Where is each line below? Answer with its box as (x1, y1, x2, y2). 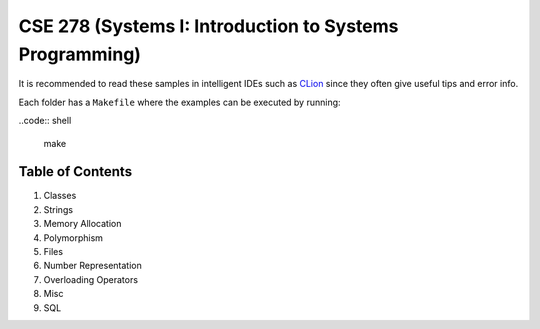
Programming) (18, 43, 142, 65)
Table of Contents (18, 163, 133, 180)
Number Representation (43, 260, 142, 272)
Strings (43, 203, 74, 215)
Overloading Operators (43, 273, 139, 285)
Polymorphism (43, 231, 104, 244)
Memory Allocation (43, 218, 122, 230)
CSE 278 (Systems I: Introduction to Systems (18, 15, 399, 37)
